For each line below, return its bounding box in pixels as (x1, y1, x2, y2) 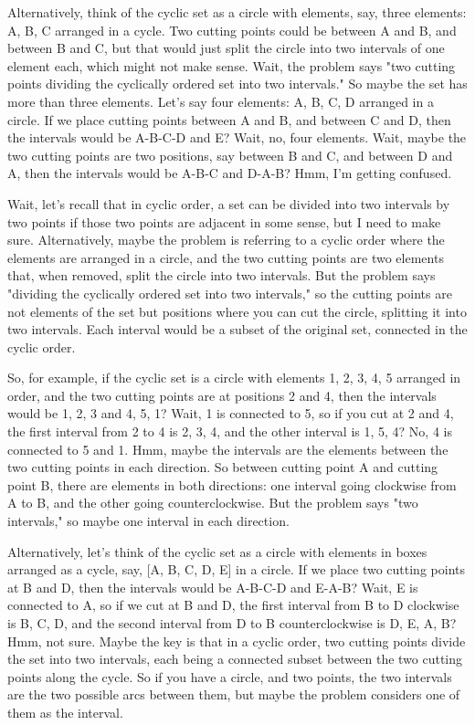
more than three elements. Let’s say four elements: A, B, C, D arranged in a (7, 91, 434, 110)
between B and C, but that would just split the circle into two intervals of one (7, 38, 445, 58)
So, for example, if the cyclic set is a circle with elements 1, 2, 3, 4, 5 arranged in (7, 368, 461, 387)
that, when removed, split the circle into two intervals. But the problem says (7, 266, 436, 285)
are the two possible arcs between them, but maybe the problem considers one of (7, 685, 460, 704)
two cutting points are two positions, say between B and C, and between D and (7, 145, 453, 164)
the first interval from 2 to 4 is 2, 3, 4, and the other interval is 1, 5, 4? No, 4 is (7, 422, 452, 441)
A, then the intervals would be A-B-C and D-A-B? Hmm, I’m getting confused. (7, 163, 452, 183)
